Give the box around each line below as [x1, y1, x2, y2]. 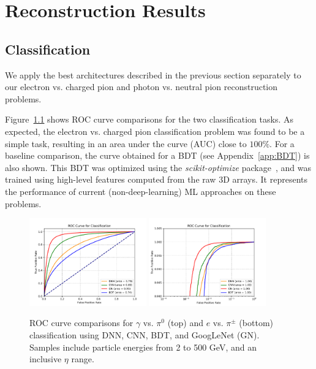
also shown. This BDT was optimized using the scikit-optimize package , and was [5, 161, 311, 173]
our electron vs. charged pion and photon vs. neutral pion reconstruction [5, 80, 278, 93]
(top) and [167, 316, 203, 329]
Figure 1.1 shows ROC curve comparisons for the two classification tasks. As [5, 113, 293, 126]
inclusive [29, 352, 62, 365]
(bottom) [239, 316, 273, 329]
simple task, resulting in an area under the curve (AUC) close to [5, 137, 247, 150]
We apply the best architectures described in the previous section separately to [5, 68, 301, 81]
